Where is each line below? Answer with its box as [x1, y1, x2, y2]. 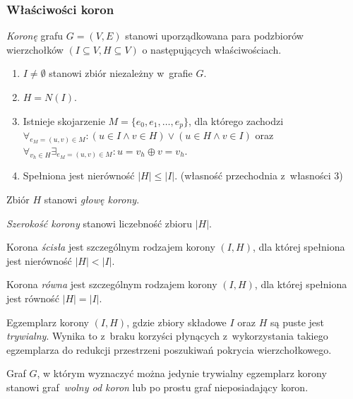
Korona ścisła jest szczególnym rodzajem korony [6, 239, 215, 254]
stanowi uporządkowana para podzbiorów [125, 28, 304, 43]
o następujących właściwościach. [142, 42, 282, 56]
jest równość [6, 290, 59, 305]
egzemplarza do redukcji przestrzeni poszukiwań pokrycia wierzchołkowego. [6, 342, 332, 357]
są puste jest [270, 314, 325, 329]
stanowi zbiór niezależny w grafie [49, 66, 193, 81]
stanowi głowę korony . [44, 192, 140, 207]
